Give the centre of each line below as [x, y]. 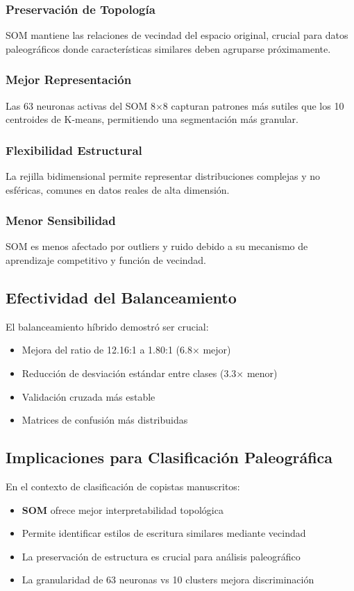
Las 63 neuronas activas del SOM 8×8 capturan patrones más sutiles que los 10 [175, 105]
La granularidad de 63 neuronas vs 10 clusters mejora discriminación [168, 580]
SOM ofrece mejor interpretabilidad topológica [123, 509]
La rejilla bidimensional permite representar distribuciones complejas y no [163, 176]
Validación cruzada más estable [88, 396]
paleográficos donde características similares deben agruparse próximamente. [168, 48]
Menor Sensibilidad [61, 220]
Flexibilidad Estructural [74, 150]
